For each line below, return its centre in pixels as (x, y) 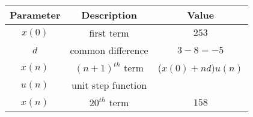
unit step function (109, 85)
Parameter (35, 15)
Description (109, 15)
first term (109, 33)
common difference (109, 50)
